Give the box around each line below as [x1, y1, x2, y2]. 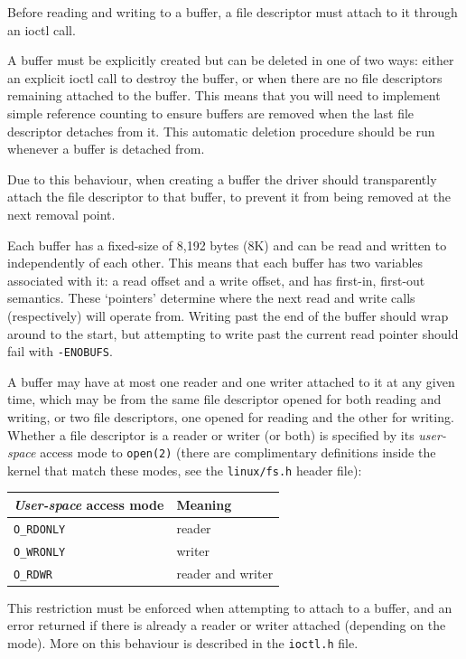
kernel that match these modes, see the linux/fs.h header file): [7, 460, 362, 479]
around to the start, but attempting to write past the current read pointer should [7, 324, 459, 343]
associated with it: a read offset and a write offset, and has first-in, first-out [7, 270, 425, 289]
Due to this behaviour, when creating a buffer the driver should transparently [7, 169, 437, 188]
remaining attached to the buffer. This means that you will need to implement [7, 86, 441, 105]
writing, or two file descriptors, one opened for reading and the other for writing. [7, 407, 454, 426]
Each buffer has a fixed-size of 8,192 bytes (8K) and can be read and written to [7, 235, 447, 254]
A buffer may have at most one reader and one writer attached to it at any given [7, 372, 455, 391]
